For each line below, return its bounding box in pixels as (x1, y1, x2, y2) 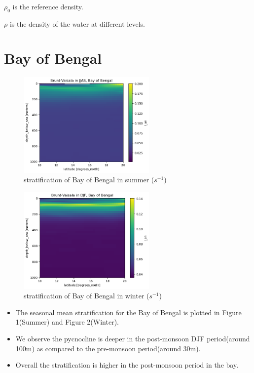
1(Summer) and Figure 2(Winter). (15, 317, 119, 327)
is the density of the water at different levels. (9, 18, 145, 29)
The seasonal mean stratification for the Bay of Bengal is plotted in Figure (15, 307, 242, 317)
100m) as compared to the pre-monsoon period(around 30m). (15, 343, 201, 353)
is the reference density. (12, 1, 83, 11)
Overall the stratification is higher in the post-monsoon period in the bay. (15, 360, 239, 370)
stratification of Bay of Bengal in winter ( (24, 290, 149, 301)
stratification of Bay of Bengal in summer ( (24, 174, 154, 185)
